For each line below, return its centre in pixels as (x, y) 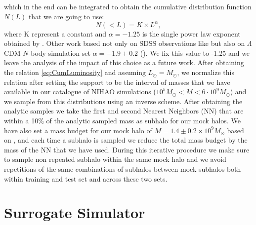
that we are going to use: (66, 16)
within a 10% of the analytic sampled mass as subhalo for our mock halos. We (122, 121)
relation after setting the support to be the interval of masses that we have (117, 82)
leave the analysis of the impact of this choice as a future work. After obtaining (124, 62)
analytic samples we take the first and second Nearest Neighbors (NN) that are (124, 111)
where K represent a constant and (55, 33)
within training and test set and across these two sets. (86, 178)
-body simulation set (59, 53)
